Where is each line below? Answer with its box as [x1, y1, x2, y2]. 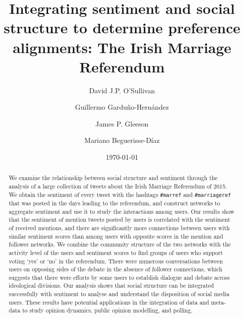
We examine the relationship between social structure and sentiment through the [8, 174, 218, 182]
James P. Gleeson [95, 118, 149, 128]
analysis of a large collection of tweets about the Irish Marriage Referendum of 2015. [8, 182, 227, 191]
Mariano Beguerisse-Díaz [84, 135, 160, 145]
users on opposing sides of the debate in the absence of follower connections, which [8, 265, 223, 273]
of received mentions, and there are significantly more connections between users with [8, 223, 230, 232]
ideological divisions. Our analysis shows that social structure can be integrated [8, 281, 214, 290]
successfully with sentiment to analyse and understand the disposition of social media [8, 290, 230, 298]
